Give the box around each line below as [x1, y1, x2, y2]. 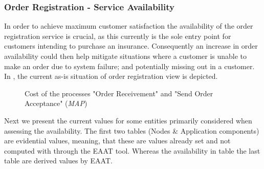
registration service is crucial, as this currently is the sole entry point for [4, 30, 231, 41]
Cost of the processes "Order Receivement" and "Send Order [25, 88, 213, 98]
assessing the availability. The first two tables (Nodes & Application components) [4, 125, 259, 136]
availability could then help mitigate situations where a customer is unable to [4, 51, 247, 61]
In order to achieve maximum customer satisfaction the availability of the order [4, 20, 253, 31]
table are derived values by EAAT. [4, 155, 113, 166]
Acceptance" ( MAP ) [25, 98, 87, 109]
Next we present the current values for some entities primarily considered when [4, 115, 252, 125]
